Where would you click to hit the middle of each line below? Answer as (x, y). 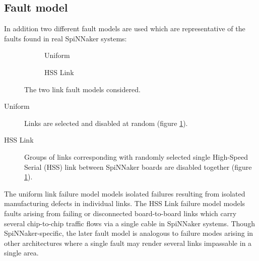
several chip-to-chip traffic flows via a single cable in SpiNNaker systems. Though (129, 223)
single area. (21, 253)
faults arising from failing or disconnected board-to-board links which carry (120, 213)
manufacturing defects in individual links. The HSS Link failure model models (125, 203)
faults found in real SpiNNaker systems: (66, 38)
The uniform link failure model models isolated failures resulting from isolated (125, 193)
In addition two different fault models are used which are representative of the (125, 28)
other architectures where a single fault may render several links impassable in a (128, 243)
